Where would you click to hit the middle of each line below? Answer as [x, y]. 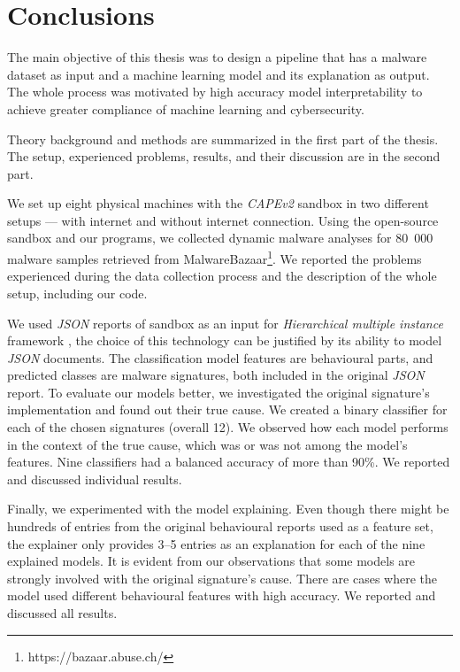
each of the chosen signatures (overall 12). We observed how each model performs [228, 427]
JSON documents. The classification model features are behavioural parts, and [220, 357]
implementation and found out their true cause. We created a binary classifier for [227, 409]
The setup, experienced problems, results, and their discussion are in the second [224, 156]
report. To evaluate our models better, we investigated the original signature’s [218, 392]
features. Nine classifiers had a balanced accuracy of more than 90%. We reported [229, 462]
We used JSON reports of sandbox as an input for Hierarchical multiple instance [225, 323]
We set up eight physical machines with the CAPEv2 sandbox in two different [218, 203]
